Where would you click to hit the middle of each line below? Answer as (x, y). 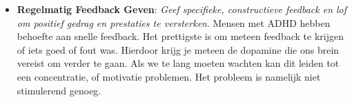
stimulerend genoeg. (59, 90)
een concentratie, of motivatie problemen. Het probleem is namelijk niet (169, 76)
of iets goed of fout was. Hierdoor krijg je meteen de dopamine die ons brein (178, 49)
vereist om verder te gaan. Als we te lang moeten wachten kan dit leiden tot (178, 63)
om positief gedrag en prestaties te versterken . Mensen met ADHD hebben (174, 22)
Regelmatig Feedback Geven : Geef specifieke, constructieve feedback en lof (182, 9)
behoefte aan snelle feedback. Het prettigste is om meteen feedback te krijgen (180, 36)
